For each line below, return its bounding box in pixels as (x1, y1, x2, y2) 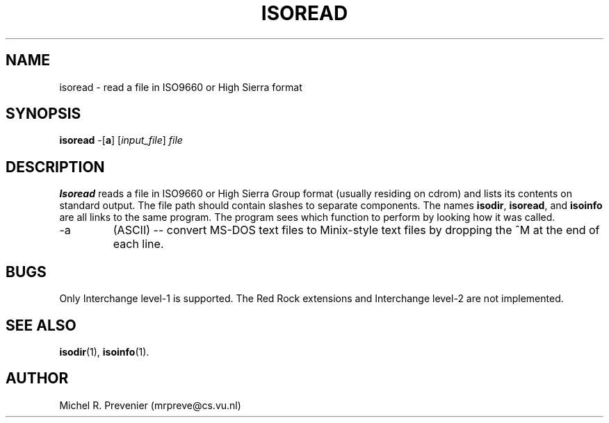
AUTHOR (6, 370, 69, 388)
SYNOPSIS (6, 105, 81, 123)
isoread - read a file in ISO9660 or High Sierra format (59, 81, 302, 93)
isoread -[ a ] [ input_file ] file (59, 134, 183, 147)
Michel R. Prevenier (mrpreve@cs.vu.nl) (59, 399, 241, 411)
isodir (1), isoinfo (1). (59, 345, 149, 358)
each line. (113, 237, 164, 251)
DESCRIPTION (6, 158, 105, 176)
